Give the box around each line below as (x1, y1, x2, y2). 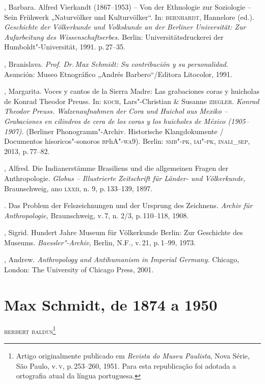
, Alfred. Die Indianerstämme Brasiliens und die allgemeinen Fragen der (4, 163, 229, 173)
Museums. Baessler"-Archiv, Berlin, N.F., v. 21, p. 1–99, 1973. (4, 237, 196, 247)
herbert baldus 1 (4, 324, 56, 336)
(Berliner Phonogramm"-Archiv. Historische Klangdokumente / (26, 125, 224, 136)
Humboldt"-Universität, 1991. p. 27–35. (4, 41, 125, 52)
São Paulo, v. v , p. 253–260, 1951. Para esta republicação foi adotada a (16, 360, 236, 371)
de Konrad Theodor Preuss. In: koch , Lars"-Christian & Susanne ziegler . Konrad (4, 95, 259, 106)
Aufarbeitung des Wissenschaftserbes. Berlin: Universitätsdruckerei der (4, 31, 224, 42)
